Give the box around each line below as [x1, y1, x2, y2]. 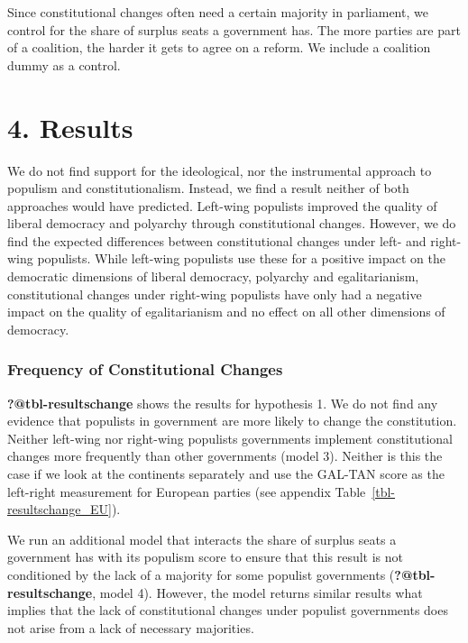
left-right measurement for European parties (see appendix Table [7, 482, 366, 501]
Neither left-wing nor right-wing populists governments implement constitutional [7, 428, 453, 447]
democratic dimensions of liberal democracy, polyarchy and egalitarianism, [7, 267, 419, 286]
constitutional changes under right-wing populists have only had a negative [7, 284, 422, 303]
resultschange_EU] [7, 500, 112, 519]
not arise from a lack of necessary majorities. [7, 618, 254, 637]
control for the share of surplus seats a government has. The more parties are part [7, 20, 461, 39]
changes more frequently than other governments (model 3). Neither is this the [7, 446, 443, 465]
